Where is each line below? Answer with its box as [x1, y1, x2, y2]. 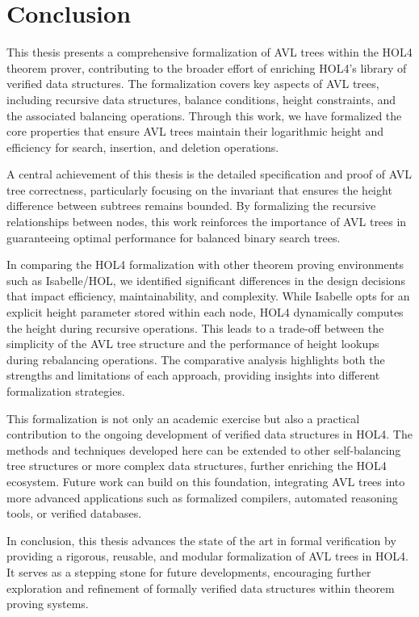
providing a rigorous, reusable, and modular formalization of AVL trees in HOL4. [6, 548, 409, 565]
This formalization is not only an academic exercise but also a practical [6, 409, 360, 426]
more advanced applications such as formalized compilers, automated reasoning [6, 489, 398, 506]
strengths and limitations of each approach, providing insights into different [6, 367, 380, 384]
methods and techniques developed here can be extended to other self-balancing [6, 441, 401, 458]
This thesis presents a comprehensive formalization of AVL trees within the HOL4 [6, 44, 413, 61]
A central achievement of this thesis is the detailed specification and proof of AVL [6, 166, 412, 183]
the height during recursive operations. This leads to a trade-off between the [6, 319, 384, 336]
